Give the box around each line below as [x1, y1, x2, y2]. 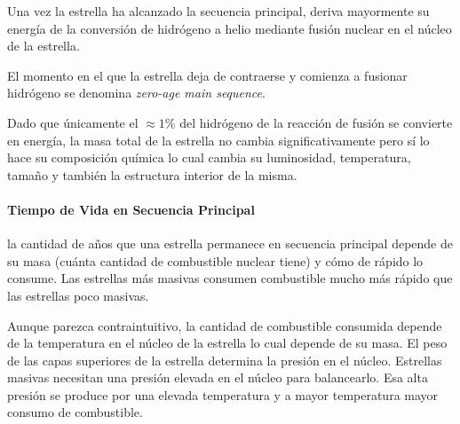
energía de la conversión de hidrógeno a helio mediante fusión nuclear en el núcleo [7, 19, 452, 37]
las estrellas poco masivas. [7, 286, 149, 304]
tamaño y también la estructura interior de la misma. [7, 165, 297, 184]
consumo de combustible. [7, 403, 143, 421]
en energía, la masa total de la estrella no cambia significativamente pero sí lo [7, 130, 430, 149]
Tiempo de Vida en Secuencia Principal [7, 200, 255, 218]
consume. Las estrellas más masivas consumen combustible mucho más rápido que [7, 269, 453, 287]
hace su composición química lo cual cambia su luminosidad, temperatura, [7, 148, 411, 167]
